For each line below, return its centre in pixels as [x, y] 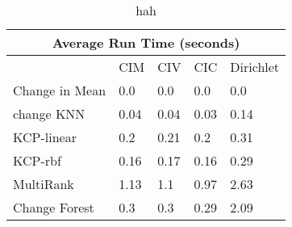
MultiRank [44, 184]
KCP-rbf [37, 160]
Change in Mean [60, 90]
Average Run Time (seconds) [146, 42]
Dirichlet [255, 67]
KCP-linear [45, 137]
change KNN [49, 113]
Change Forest [54, 207]
